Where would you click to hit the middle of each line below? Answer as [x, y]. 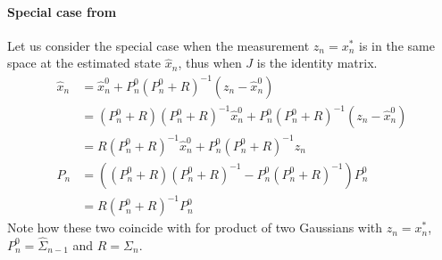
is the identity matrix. [317, 63]
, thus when [210, 63]
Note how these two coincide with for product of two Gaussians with [195, 227]
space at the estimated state [84, 63]
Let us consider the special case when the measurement [158, 45]
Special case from [62, 11]
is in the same [397, 45]
